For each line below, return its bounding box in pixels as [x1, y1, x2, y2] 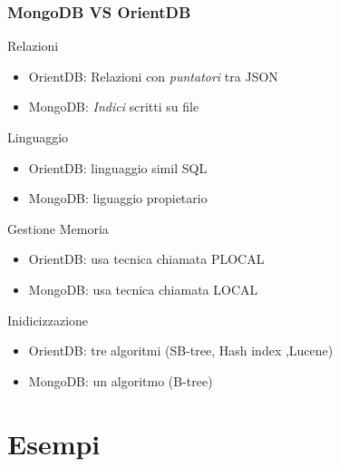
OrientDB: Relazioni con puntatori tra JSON [28, 66, 278, 85]
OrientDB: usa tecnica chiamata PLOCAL [28, 249, 265, 268]
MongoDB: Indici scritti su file [28, 97, 199, 116]
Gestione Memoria [7, 219, 109, 238]
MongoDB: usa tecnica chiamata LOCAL [28, 279, 258, 298]
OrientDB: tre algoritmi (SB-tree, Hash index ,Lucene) [28, 341, 334, 360]
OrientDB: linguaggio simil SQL [28, 158, 208, 177]
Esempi [7, 424, 101, 462]
